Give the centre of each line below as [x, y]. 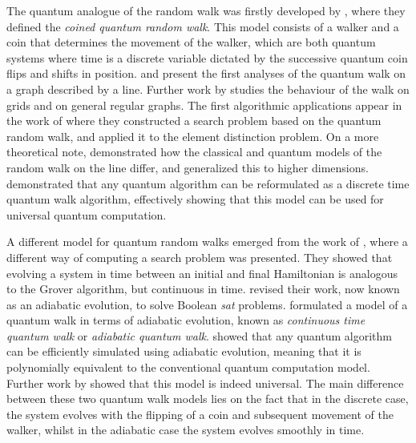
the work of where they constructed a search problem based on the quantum [194, 121]
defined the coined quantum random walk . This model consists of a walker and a [203, 26]
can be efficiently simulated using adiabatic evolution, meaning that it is [184, 351]
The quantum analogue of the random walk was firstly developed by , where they [206, 10]
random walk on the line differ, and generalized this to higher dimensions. [188, 167]
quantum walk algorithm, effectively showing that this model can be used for [195, 199]
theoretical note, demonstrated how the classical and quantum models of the [194, 152]
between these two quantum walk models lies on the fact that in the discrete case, [208, 399]
